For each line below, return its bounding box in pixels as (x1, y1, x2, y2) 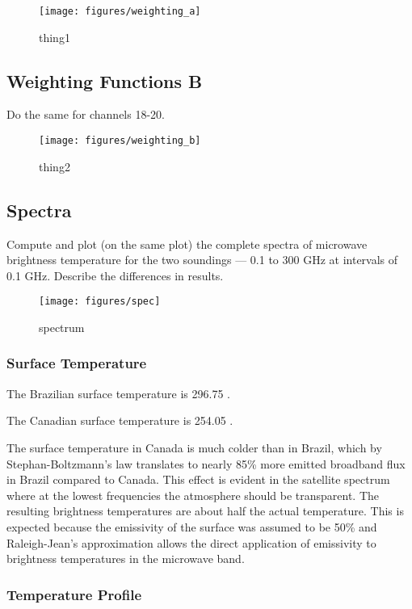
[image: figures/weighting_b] (39, 135, 201, 147)
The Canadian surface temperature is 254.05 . (6, 412, 233, 429)
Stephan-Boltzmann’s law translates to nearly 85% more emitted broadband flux (6, 455, 406, 472)
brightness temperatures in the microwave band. (6, 550, 245, 567)
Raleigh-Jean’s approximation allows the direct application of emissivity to (6, 534, 376, 551)
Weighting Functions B (6, 68, 203, 93)
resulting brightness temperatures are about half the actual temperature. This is (6, 502, 404, 519)
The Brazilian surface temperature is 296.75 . (6, 384, 230, 401)
